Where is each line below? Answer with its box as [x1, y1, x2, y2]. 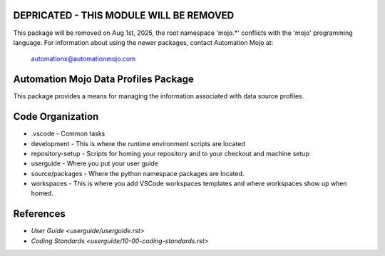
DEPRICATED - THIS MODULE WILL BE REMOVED [13, 9, 235, 21]
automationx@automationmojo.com [31, 54, 135, 63]
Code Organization [13, 111, 99, 123]
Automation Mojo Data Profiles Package [13, 73, 194, 86]
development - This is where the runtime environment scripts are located [31, 139, 245, 148]
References [13, 208, 66, 220]
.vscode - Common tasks [31, 129, 106, 138]
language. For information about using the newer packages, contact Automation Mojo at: [13, 38, 274, 46]
